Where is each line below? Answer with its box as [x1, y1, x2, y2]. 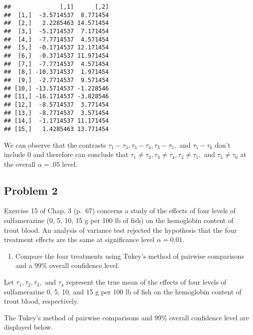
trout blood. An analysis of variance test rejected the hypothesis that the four [4, 224, 237, 235]
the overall [4, 158, 36, 169]
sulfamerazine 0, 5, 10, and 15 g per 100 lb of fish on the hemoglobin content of [4, 286, 242, 296]
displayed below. [4, 322, 53, 332]
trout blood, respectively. [4, 296, 79, 306]
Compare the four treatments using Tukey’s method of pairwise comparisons [15, 250, 244, 261]
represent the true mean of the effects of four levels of [66, 277, 227, 287]
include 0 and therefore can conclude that [4, 149, 128, 159]
